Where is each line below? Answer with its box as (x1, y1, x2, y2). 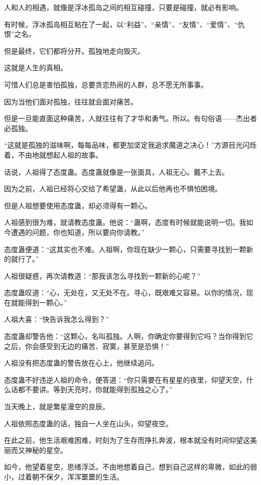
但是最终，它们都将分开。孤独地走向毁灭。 (4, 45, 145, 56)
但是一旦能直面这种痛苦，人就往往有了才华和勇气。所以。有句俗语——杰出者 (4, 113, 257, 124)
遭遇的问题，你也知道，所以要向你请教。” (11, 226, 145, 237)
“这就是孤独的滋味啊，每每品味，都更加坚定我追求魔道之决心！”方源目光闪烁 (4, 140, 257, 150)
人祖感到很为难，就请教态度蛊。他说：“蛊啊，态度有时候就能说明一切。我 (4, 217, 246, 227)
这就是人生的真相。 (4, 62, 67, 73)
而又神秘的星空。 (11, 444, 67, 455)
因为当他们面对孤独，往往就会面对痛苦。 (4, 96, 138, 106)
